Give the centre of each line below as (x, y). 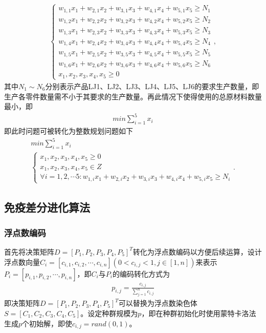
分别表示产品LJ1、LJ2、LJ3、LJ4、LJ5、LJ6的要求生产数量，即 (152, 86)
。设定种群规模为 (109, 313)
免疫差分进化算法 (47, 207)
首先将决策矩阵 (29, 251)
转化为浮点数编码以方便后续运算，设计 (197, 251)
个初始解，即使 (47, 323)
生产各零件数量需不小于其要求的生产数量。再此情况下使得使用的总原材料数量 (133, 96)
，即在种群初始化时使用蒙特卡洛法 (199, 313)
